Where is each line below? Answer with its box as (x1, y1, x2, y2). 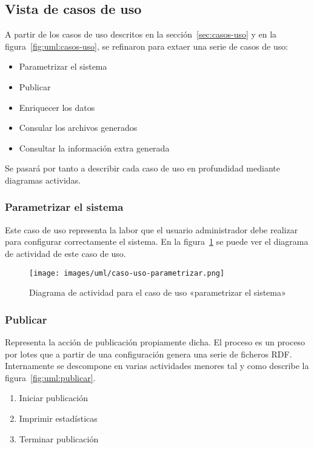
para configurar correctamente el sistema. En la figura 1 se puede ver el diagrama (5, 235, 309, 248)
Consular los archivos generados (19, 121, 138, 134)
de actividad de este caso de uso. (5, 247, 126, 259)
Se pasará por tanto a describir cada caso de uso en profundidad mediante (5, 162, 280, 175)
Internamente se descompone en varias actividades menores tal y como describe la (5, 359, 309, 372)
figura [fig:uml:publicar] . (5, 371, 96, 384)
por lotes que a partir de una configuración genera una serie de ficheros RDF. (5, 347, 292, 360)
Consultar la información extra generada (19, 141, 170, 154)
